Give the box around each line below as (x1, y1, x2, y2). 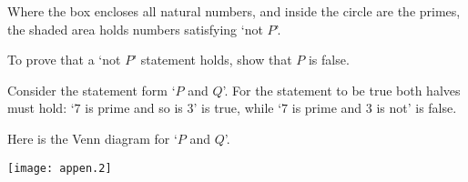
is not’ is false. (376, 98, 457, 117)
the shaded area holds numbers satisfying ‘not (7, 19, 263, 38)
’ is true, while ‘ (193, 98, 282, 117)
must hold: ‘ (7, 98, 75, 117)
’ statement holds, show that (133, 50, 292, 69)
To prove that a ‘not (7, 50, 121, 69)
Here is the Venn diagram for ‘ (7, 128, 178, 147)
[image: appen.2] (7, 161, 112, 175)
